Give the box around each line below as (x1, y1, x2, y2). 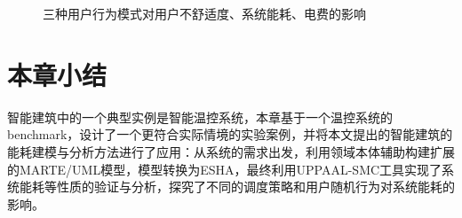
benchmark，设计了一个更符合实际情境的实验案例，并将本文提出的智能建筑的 (7, 125, 453, 144)
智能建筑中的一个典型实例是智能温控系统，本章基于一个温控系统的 (7, 107, 393, 126)
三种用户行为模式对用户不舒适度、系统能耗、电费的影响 (43, 4, 366, 22)
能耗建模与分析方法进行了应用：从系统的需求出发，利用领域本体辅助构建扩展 (7, 142, 455, 160)
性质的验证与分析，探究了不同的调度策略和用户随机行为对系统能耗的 (56, 177, 455, 196)
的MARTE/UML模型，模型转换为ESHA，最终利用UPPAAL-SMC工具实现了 (7, 160, 442, 178)
